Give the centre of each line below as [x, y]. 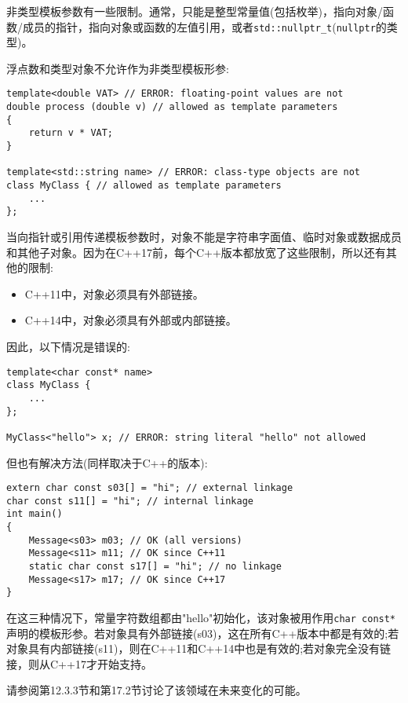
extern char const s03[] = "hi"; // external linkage [150, 488]
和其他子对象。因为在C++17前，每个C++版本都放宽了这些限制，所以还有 [196, 252]
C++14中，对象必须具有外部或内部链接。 [131, 320]
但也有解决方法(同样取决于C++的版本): [107, 462]
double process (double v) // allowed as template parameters [172, 107]
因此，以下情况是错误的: [68, 346]
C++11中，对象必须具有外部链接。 [114, 293]
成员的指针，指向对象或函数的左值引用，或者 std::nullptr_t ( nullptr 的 [204, 26]
